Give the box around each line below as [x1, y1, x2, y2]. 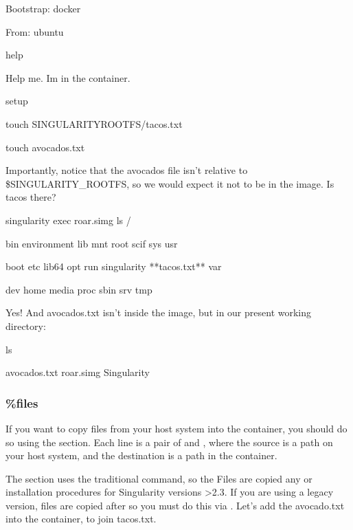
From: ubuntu [5, 24, 64, 38]
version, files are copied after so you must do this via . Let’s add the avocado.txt [5, 498, 345, 512]
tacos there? [5, 190, 56, 204]
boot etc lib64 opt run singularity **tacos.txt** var [5, 259, 222, 274]
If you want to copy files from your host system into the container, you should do [5, 421, 348, 435]
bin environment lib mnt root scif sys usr [5, 236, 178, 250]
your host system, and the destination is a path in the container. [5, 448, 277, 463]
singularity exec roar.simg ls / [5, 212, 131, 227]
